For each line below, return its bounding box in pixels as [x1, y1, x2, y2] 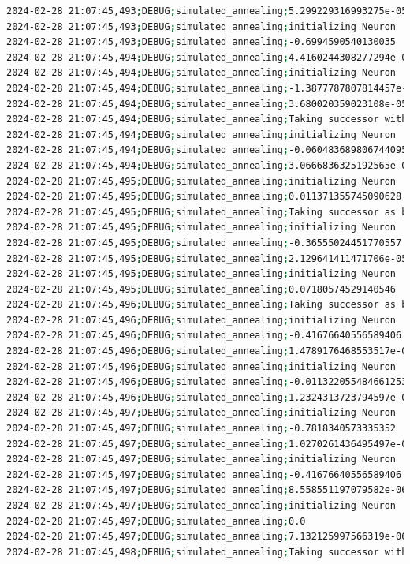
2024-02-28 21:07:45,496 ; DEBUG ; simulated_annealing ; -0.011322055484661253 [6, 376, 408, 388]
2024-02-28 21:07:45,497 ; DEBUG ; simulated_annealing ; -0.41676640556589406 [6, 469, 402, 480]
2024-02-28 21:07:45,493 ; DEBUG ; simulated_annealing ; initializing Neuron [6, 21, 397, 32]
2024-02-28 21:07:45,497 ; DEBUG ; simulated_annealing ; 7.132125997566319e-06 [6, 531, 408, 543]
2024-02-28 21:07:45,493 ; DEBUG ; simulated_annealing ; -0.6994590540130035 [6, 36, 397, 48]
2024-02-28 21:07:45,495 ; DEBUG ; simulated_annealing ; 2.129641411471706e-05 [6, 252, 408, 264]
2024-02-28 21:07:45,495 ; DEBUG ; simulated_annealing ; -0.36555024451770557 [6, 237, 402, 248]
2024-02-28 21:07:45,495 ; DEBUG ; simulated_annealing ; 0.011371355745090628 [6, 191, 402, 203]
